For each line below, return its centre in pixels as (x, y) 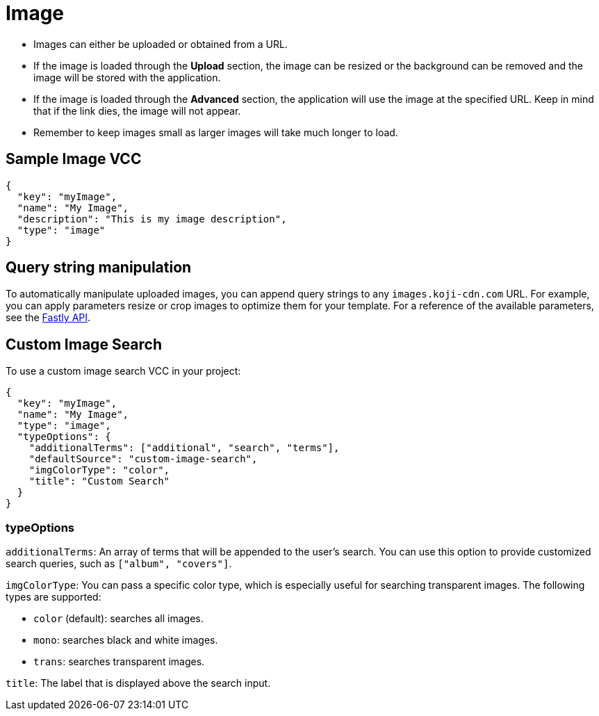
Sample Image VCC (74, 159)
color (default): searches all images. (118, 619)
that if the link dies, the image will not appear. (137, 111)
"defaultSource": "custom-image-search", (143, 459)
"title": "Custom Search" (99, 481)
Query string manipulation (99, 268)
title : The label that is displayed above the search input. (138, 683)
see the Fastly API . (48, 318)
